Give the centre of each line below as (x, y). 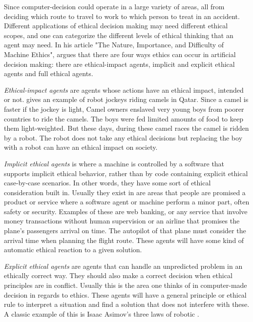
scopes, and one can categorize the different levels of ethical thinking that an (119, 35)
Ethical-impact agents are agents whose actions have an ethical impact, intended (124, 90)
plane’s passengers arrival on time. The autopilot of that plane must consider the (125, 231)
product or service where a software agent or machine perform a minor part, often (127, 202)
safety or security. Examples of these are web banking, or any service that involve (126, 211)
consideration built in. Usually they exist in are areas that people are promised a (125, 192)
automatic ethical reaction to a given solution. (73, 250)
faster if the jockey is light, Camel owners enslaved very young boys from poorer (124, 109)
